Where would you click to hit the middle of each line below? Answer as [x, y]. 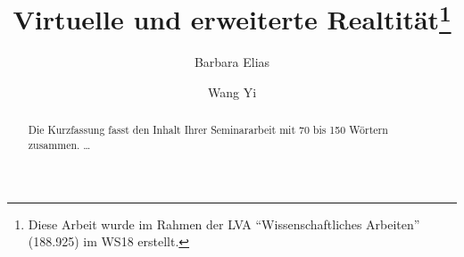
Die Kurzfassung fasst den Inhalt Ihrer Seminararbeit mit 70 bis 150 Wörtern [208, 130]
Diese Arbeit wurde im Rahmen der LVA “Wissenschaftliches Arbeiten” [224, 224]
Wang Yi [232, 92]
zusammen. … [59, 145]
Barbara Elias [232, 62]
